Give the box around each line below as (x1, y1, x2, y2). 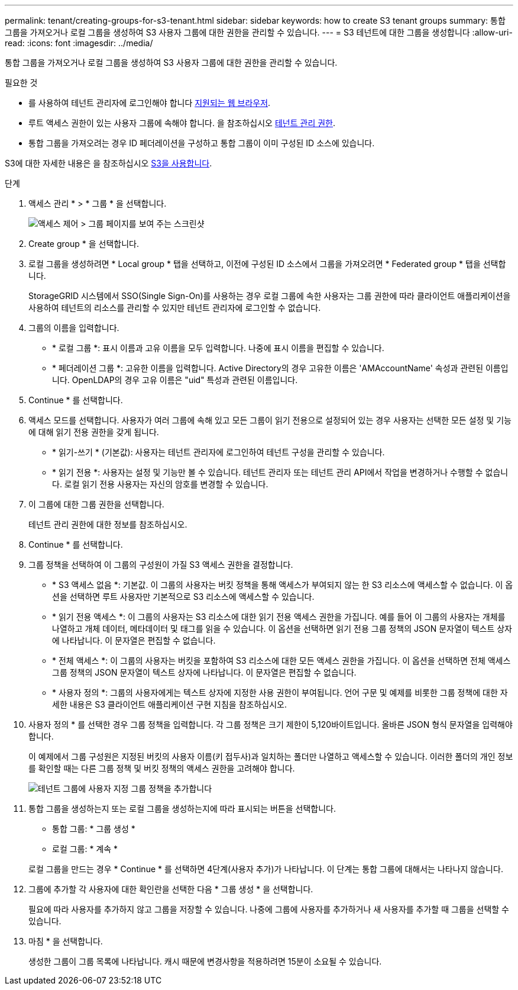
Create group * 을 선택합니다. (28, 239, 139, 249)
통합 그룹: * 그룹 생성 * (52, 824, 135, 834)
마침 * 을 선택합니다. (28, 936, 103, 946)
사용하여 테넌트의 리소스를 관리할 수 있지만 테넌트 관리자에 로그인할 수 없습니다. (28, 303, 321, 313)
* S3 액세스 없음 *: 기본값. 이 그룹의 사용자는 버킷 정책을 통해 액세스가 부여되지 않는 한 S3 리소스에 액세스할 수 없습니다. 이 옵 (52, 580, 513, 590)
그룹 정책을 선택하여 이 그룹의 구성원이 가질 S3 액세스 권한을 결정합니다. (28, 560, 293, 570)
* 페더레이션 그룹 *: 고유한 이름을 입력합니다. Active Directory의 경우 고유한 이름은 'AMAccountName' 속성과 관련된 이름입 (52, 363, 509, 373)
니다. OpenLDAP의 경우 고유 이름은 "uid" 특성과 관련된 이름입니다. (52, 375, 298, 385)
